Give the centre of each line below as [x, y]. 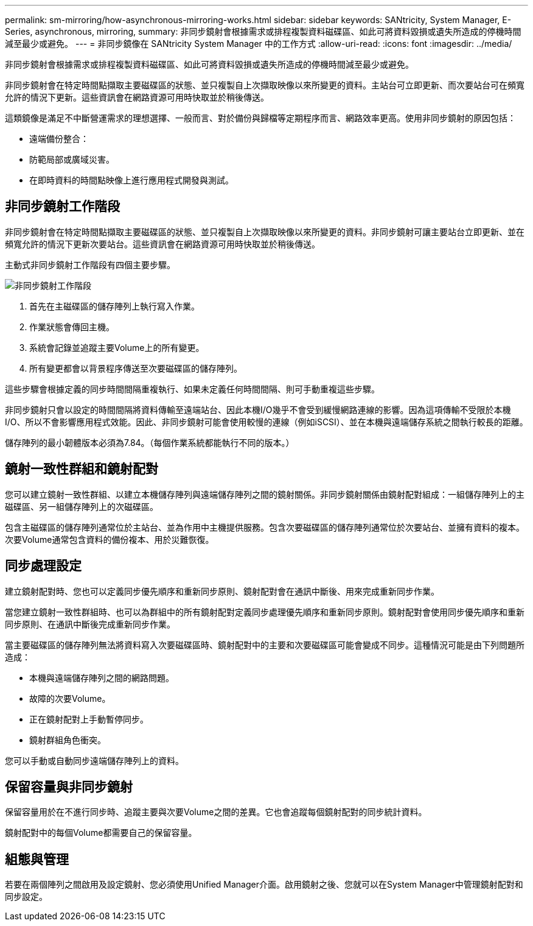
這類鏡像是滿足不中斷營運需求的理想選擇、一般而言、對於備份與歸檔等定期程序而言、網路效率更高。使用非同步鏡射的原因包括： [260, 118]
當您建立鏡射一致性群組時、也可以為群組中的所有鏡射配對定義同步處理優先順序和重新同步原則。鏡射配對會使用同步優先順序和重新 [265, 612]
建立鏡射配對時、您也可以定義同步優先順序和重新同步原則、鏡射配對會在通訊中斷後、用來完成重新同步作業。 [222, 591]
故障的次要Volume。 [70, 698]
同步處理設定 [43, 566]
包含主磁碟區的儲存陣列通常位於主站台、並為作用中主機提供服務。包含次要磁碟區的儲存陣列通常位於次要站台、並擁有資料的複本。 [265, 527]
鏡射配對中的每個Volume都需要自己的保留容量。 [101, 833]
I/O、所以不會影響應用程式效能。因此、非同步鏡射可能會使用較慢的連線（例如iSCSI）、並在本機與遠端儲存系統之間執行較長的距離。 [266, 422]
